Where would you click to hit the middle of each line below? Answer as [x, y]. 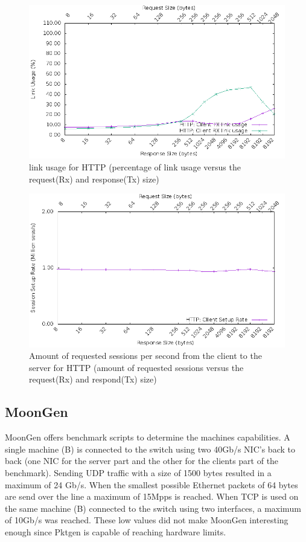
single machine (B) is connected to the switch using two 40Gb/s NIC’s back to [150, 449]
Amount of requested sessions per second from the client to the [145, 356]
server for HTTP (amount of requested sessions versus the [136, 367]
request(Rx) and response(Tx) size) [94, 179]
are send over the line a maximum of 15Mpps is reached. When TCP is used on [152, 496]
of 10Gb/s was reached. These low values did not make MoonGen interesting [147, 520]
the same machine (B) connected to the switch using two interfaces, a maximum [153, 508]
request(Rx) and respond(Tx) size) [93, 379]
